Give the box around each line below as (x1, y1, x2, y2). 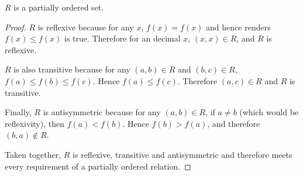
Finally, (5, 106, 32, 118)
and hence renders (206, 20, 271, 33)
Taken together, (5, 148, 61, 160)
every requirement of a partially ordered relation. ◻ (5, 160, 191, 172)
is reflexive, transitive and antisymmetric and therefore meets (73, 148, 292, 160)
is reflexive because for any (37, 20, 134, 33)
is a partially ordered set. (13, 1, 104, 13)
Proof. (5, 20, 26, 33)
